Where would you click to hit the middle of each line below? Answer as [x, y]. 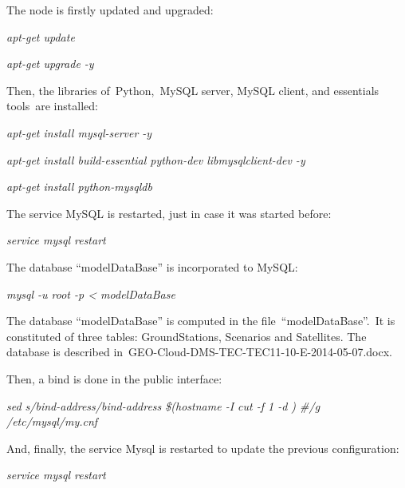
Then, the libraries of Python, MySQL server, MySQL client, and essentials [193, 90]
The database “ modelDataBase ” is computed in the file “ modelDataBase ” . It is [201, 321]
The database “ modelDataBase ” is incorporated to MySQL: [152, 266]
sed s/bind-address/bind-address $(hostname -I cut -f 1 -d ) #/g [163, 405]
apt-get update [41, 36]
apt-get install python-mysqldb [79, 186]
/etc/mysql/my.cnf [52, 421]
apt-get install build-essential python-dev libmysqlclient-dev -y [156, 159]
